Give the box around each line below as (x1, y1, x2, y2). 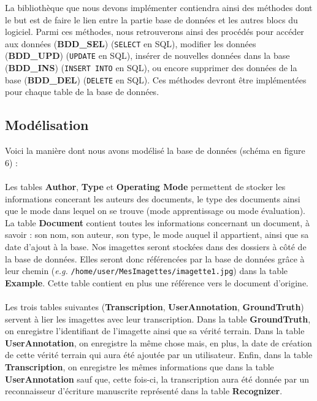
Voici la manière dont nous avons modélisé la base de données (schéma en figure (5, 144, 305, 157)
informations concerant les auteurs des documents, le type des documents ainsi (5, 192, 300, 205)
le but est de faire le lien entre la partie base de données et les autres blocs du (5, 13, 298, 26)
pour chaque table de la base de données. (5, 85, 159, 98)
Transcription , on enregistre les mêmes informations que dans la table (5, 360, 274, 373)
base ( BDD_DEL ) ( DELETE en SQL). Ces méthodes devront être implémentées (5, 73, 307, 86)
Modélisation (5, 115, 89, 134)
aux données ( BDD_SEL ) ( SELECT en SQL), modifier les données (5, 37, 256, 50)
